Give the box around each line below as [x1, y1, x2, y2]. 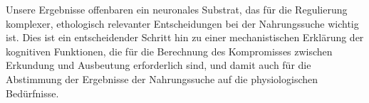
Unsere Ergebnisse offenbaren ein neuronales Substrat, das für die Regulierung [6, 2, 348, 16]
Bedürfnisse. [6, 85, 59, 100]
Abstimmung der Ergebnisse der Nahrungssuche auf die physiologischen [6, 71, 318, 86]
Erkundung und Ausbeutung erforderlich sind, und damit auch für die [6, 58, 311, 72]
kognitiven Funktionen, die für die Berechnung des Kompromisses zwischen [6, 43, 333, 58]
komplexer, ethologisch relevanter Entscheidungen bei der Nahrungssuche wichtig [6, 16, 359, 31]
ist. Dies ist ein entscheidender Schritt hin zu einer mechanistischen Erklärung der [6, 30, 364, 45]
